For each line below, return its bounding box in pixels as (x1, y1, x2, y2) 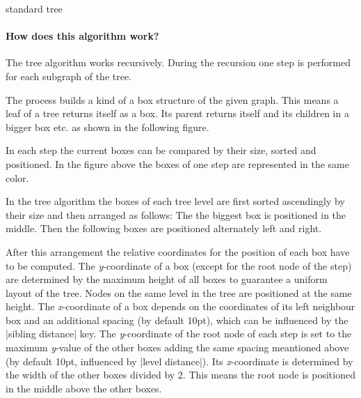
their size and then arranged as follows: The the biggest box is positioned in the (6, 207, 346, 222)
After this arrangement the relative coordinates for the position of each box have (6, 244, 350, 259)
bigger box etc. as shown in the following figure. (6, 119, 209, 134)
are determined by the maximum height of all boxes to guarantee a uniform (6, 272, 328, 286)
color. (6, 170, 29, 185)
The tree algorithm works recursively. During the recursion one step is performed (6, 55, 351, 70)
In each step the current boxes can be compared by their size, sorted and (6, 143, 316, 158)
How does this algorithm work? (6, 29, 159, 43)
